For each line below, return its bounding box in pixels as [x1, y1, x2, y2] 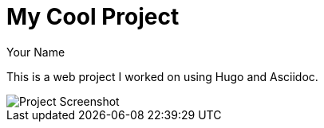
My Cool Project [6, 3, 180, 30]
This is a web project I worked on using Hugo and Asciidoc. [6, 69, 318, 83]
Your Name [6, 45, 65, 59]
